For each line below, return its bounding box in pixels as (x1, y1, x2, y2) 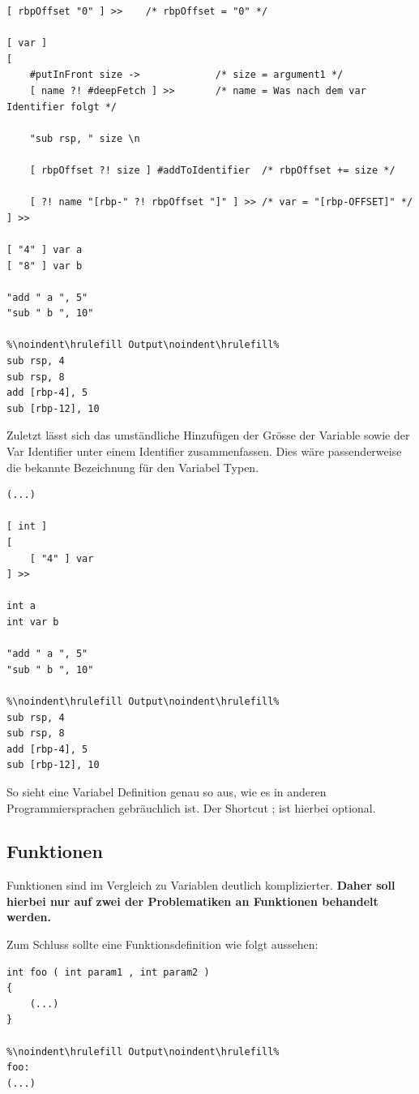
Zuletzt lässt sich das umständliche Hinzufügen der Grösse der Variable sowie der (6, 427, 410, 444)
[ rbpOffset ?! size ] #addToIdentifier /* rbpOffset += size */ (29, 164, 395, 176)
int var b (6, 616, 59, 628)
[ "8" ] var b (6, 260, 83, 272)
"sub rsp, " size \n (29, 132, 140, 144)
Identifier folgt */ (6, 101, 118, 113)
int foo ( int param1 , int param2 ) (6, 966, 210, 978)
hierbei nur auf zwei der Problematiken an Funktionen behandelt (6, 892, 378, 909)
